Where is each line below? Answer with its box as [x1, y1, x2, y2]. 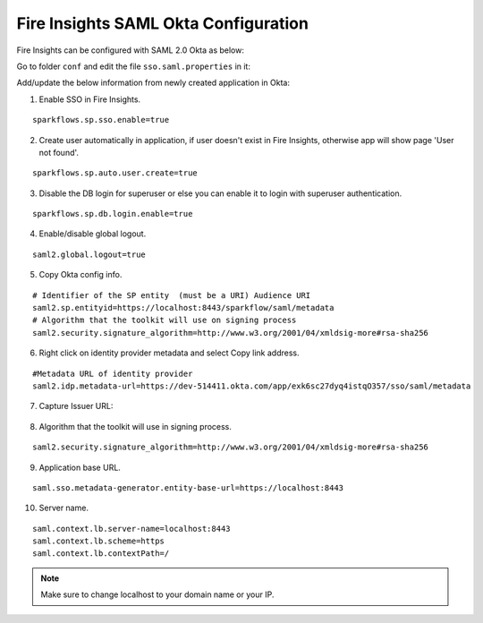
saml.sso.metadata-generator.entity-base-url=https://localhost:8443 [32, 482, 344, 492]
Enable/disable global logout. [38, 228, 147, 239]
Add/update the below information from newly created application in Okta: [16, 77, 291, 89]
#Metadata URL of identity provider [32, 368, 193, 379]
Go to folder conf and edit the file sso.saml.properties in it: [16, 61, 250, 72]
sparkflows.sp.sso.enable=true [32, 115, 170, 125]
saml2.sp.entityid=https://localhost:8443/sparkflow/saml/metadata [32, 303, 335, 313]
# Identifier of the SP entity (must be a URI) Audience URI [32, 290, 311, 300]
